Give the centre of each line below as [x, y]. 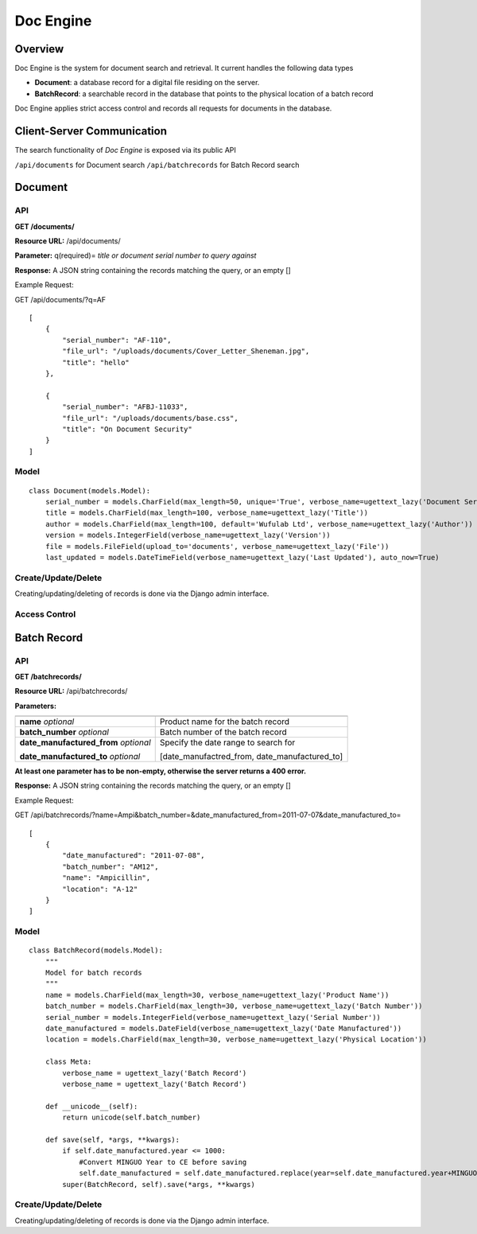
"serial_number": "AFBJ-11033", [125, 407]
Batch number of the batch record [223, 732]
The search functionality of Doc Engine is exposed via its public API [125, 150]
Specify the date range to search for [227, 742]
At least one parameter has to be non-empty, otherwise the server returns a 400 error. [160, 771]
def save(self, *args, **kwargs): [112, 1139]
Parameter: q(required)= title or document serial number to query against [136, 255]
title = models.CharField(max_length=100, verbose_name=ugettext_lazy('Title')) [207, 513]
